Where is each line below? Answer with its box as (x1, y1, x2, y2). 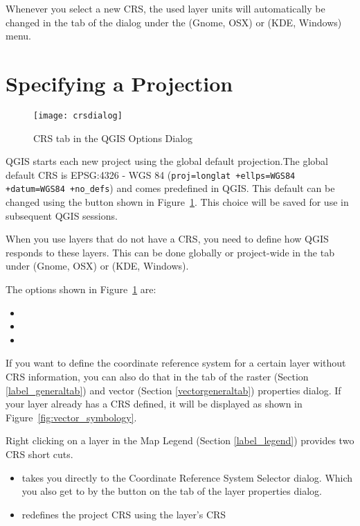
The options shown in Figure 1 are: (6, 282, 156, 297)
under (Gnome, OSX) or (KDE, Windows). (6, 258, 189, 273)
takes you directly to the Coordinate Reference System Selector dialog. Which (21, 470, 353, 484)
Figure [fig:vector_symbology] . (6, 410, 137, 424)
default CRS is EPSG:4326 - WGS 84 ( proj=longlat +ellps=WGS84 (6, 167, 296, 182)
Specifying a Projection (6, 69, 233, 97)
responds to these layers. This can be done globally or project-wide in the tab (6, 245, 334, 259)
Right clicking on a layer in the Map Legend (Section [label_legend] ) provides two (6, 433, 354, 448)
